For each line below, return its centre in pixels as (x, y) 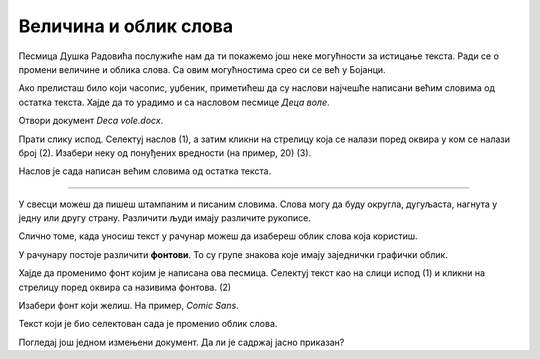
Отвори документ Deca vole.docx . (91, 121)
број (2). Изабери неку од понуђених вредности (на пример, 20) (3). (165, 152)
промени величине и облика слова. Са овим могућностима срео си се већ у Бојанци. (202, 69)
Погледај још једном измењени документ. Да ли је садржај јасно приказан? (181, 342)
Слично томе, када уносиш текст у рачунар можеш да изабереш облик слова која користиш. (218, 236)
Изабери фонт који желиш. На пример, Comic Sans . (128, 306)
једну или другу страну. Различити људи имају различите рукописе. (165, 218)
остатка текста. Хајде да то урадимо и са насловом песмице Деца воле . (174, 102)
